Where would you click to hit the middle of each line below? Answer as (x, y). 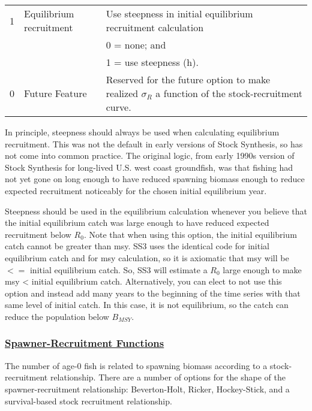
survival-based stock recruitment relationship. (88, 401)
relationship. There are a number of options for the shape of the (168, 377)
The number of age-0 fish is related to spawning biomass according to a (136, 365)
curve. (118, 107)
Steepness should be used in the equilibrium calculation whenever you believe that (156, 211)
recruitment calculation (155, 27)
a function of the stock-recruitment (229, 93)
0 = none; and (136, 45)
